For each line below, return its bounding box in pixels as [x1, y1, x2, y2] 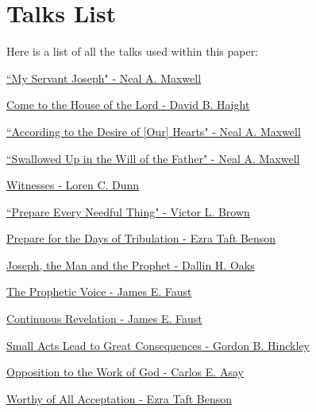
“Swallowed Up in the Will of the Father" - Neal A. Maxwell [6, 150, 300, 166]
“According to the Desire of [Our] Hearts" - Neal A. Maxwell [6, 122, 301, 139]
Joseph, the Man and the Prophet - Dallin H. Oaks [6, 256, 255, 273]
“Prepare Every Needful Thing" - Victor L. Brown [6, 203, 250, 220]
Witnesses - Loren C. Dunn [6, 177, 140, 193]
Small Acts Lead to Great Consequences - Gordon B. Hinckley [6, 336, 310, 353]
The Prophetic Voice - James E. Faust [6, 283, 192, 300]
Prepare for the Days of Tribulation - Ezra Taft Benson [6, 230, 276, 247]
